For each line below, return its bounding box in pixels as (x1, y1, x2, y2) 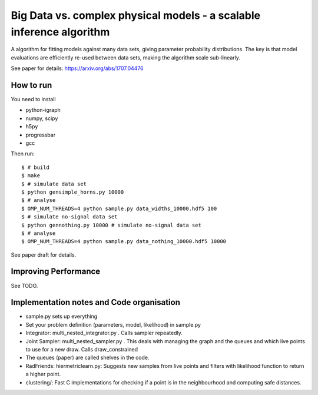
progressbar (25, 131, 56, 138)
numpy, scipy (25, 115, 58, 122)
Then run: (11, 150, 35, 157)
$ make (21, 172, 41, 179)
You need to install (11, 96, 56, 103)
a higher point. (25, 371, 61, 378)
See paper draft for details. (11, 251, 77, 258)
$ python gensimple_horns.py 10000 (21, 188, 124, 195)
